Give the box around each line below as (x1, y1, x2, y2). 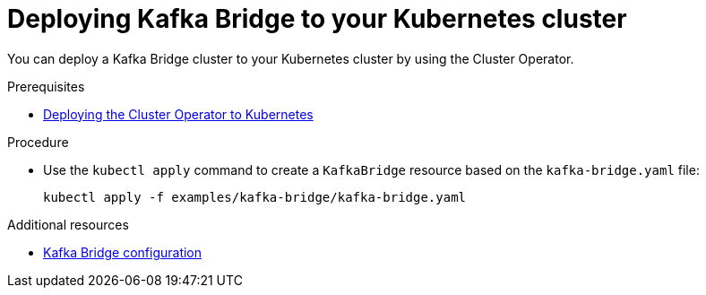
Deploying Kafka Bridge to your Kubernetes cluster (7, 4, 627, 34)
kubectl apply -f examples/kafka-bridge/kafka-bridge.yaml (43, 189, 467, 204)
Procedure (7, 134, 69, 150)
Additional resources (7, 216, 129, 232)
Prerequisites (7, 78, 85, 94)
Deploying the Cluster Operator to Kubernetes (43, 106, 314, 122)
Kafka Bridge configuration (43, 244, 202, 260)
